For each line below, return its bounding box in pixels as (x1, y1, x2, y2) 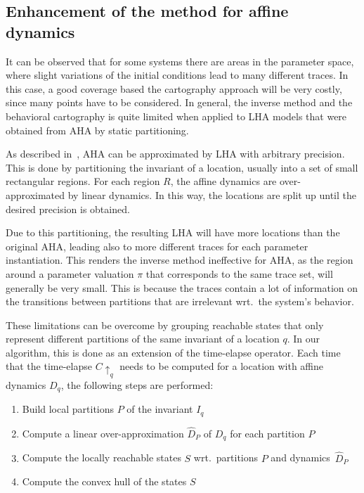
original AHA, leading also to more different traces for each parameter (6, 238, 308, 253)
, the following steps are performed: (60, 377, 214, 392)
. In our (287, 331, 320, 346)
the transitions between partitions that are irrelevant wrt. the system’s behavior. (6, 294, 354, 309)
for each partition (230, 425, 305, 440)
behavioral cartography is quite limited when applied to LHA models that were (6, 108, 347, 123)
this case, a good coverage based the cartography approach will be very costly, (6, 81, 342, 96)
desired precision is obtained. (6, 201, 130, 216)
